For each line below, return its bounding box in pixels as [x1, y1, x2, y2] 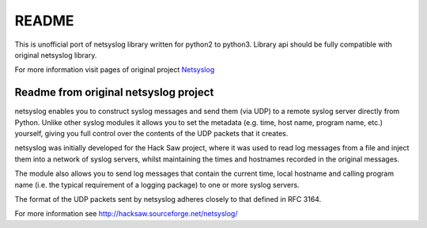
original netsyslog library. [14, 50, 97, 59]
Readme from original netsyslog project [14, 85, 214, 99]
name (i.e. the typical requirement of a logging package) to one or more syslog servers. [14, 180, 300, 189]
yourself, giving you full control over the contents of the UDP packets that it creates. [14, 129, 289, 139]
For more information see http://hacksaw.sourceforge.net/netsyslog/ [14, 209, 238, 218]
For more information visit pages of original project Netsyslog [14, 65, 215, 74]
